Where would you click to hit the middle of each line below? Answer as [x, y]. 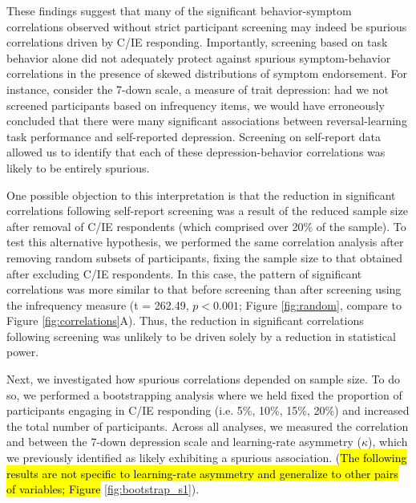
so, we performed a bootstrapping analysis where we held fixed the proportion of [204, 394]
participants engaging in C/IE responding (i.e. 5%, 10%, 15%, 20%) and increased [208, 410]
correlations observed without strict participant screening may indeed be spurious [207, 26]
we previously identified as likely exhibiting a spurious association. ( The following [207, 458]
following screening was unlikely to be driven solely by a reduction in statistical [201, 336]
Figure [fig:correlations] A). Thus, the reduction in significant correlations [185, 320]
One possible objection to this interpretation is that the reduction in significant [201, 195]
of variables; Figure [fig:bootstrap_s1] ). [103, 489]
